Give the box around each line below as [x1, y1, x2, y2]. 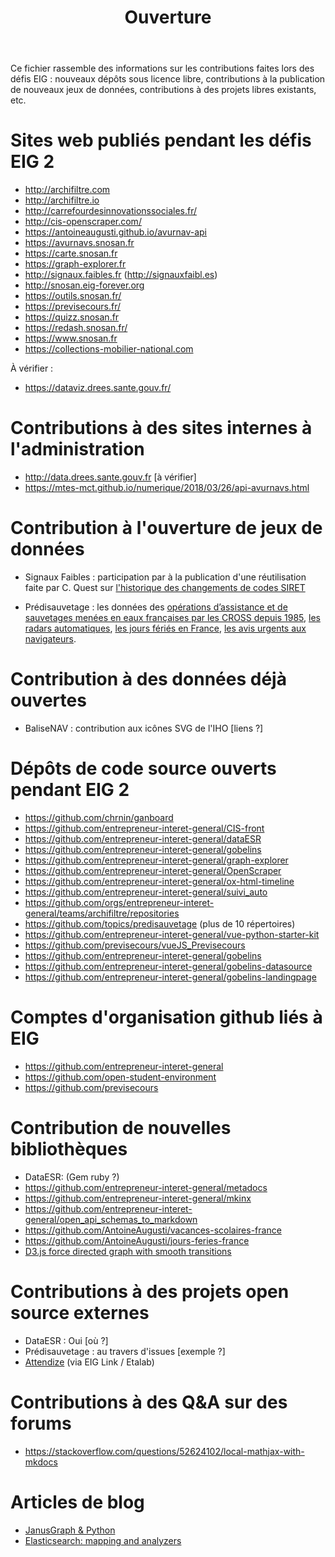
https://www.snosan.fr [24, 332, 118, 345]
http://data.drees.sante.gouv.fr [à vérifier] [24, 471, 197, 483]
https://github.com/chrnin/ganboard [24, 811, 174, 823]
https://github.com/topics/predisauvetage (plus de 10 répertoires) [24, 917, 296, 930]
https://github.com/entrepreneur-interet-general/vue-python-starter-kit [24, 928, 320, 940]
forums [10, 1412, 72, 1435]
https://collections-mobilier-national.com [24, 343, 194, 355]
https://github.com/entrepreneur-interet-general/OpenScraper [24, 864, 282, 876]
